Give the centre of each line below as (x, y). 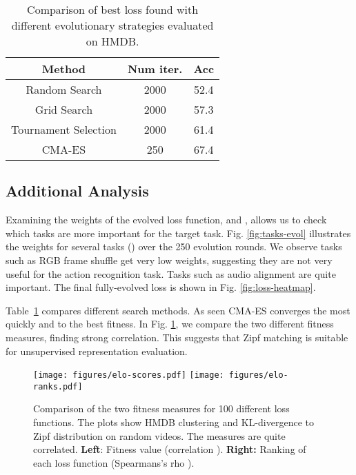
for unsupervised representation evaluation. (97, 351)
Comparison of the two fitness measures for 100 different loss (161, 408)
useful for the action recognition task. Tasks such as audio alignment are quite (171, 273)
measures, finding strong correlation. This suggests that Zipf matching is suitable (177, 337)
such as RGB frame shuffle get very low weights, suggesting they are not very (169, 260)
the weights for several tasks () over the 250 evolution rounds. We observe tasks (174, 246)
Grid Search (64, 109)
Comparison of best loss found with (113, 9)
